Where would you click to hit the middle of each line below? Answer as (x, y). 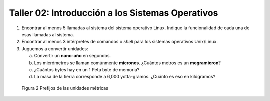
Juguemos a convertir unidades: (55, 49)
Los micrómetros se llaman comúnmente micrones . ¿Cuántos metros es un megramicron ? (127, 63)
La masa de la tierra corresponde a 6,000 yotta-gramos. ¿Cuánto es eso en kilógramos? (125, 77)
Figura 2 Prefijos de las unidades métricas (65, 88)
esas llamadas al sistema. (48, 34)
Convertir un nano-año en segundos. (73, 56)
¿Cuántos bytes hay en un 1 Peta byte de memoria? (87, 69)
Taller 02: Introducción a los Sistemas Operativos (114, 13)
